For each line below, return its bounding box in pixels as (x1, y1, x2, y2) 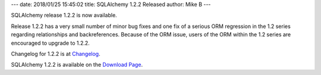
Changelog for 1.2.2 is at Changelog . (11, 50, 100, 57)
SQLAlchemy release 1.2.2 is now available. (11, 12, 117, 19)
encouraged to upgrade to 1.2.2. (11, 39, 90, 46)
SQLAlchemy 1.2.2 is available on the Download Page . (11, 61, 143, 68)
